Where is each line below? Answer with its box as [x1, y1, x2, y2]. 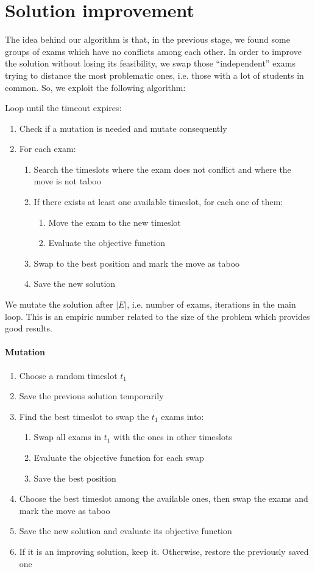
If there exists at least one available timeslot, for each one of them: [34, 195, 283, 208]
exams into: [161, 410, 204, 422]
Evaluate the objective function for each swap [34, 451, 204, 463]
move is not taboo [34, 175, 101, 187]
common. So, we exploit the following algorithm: [5, 81, 186, 93]
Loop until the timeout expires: [5, 101, 122, 114]
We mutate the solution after [5, 298, 113, 311]
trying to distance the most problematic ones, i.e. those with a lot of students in [5, 68, 304, 81]
